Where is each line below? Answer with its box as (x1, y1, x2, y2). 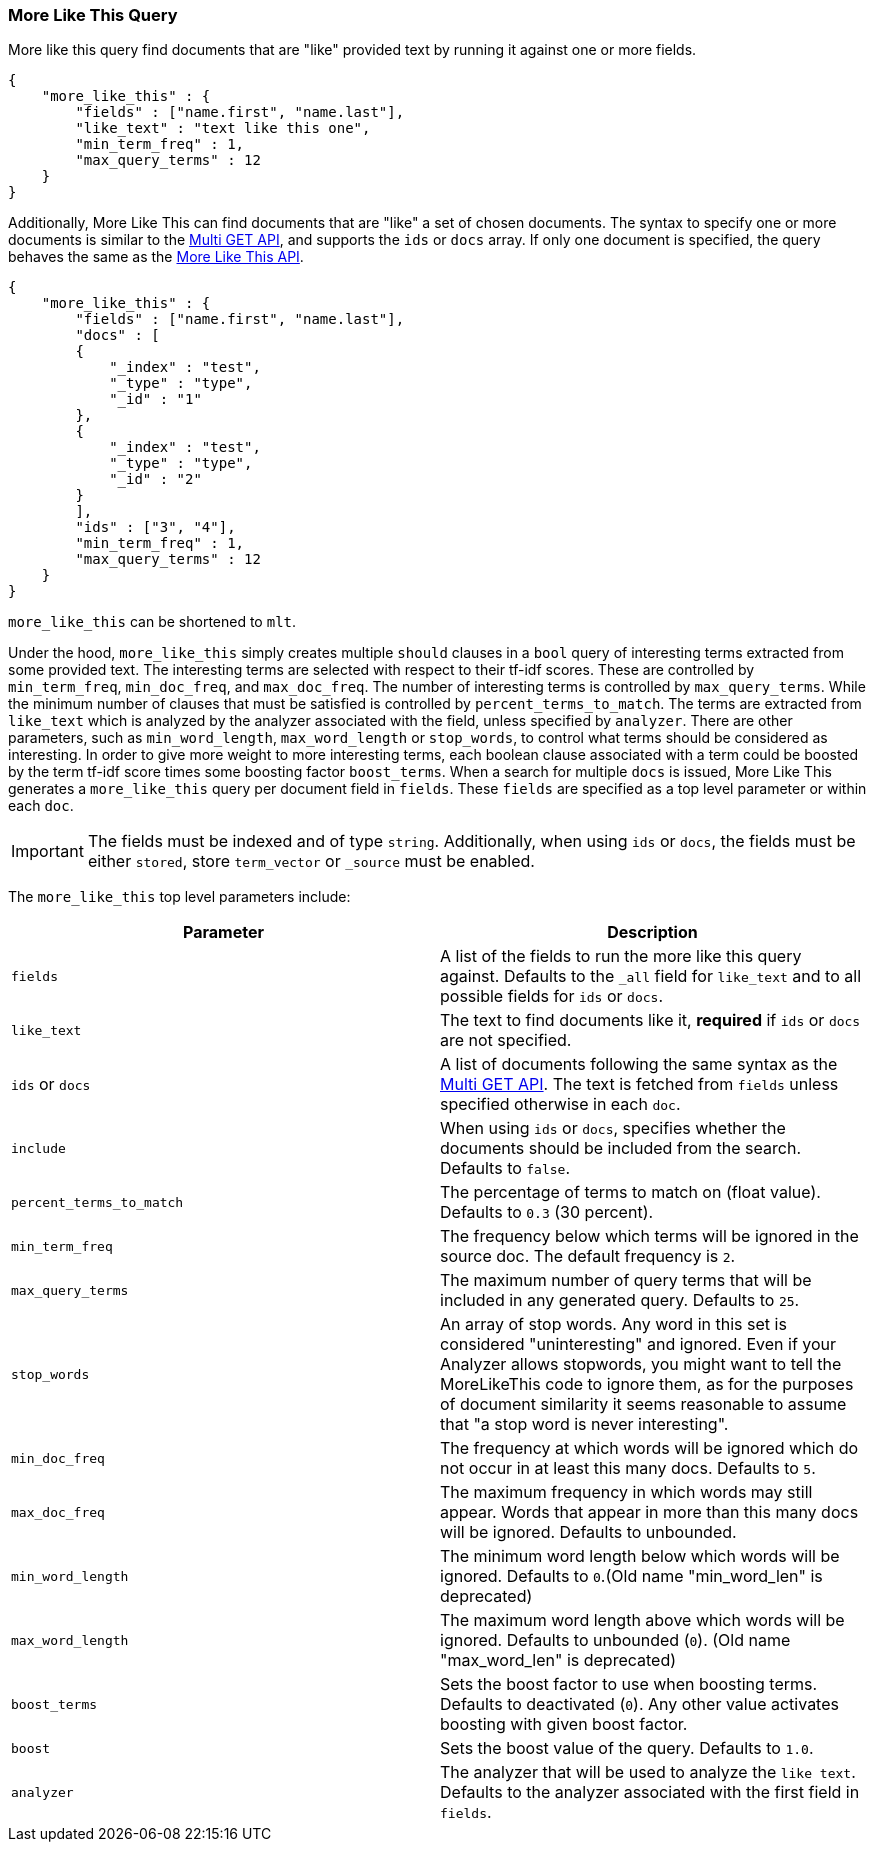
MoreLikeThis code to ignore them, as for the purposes (440, 1374, 854, 1395)
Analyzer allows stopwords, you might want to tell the (440, 1354, 842, 1375)
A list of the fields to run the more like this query (440, 946, 802, 967)
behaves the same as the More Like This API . (8, 248, 304, 266)
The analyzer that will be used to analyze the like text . (440, 1762, 856, 1783)
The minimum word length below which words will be (440, 1546, 840, 1567)
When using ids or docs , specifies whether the (440, 1118, 786, 1139)
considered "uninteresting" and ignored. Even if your (440, 1334, 837, 1355)
